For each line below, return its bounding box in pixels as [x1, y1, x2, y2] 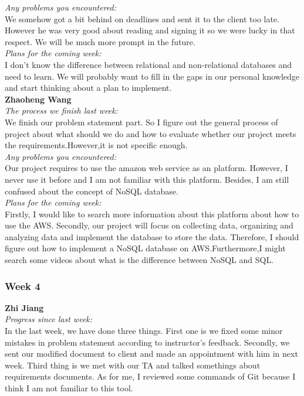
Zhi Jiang [5, 301, 44, 313]
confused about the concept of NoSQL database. [5, 185, 178, 197]
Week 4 [5, 278, 40, 293]
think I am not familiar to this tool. [5, 382, 133, 394]
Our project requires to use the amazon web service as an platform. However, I [5, 162, 288, 174]
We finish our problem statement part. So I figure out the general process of [5, 115, 278, 128]
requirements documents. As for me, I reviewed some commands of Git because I [5, 370, 296, 383]
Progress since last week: [5, 313, 93, 325]
